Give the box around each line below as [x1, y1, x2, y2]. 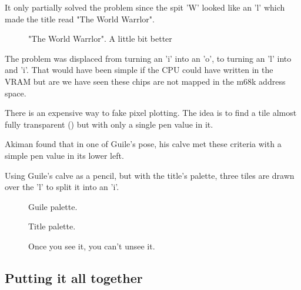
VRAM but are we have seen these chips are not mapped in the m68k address [5, 75, 286, 87]
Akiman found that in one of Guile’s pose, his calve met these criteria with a [5, 138, 282, 150]
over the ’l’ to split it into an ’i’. [5, 181, 119, 193]
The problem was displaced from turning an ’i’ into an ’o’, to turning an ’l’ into [5, 52, 292, 64]
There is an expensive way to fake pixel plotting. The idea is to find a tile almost [5, 106, 297, 119]
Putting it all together [5, 268, 143, 286]
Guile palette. [28, 200, 78, 212]
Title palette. [28, 220, 76, 232]
